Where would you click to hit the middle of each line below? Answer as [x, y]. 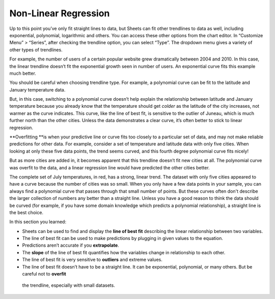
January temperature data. [37, 89]
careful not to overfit [44, 274]
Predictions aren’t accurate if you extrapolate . [71, 245]
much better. [23, 73]
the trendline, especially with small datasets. [69, 285]
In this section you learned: [38, 222]
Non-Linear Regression [60, 13]
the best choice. [26, 212]
